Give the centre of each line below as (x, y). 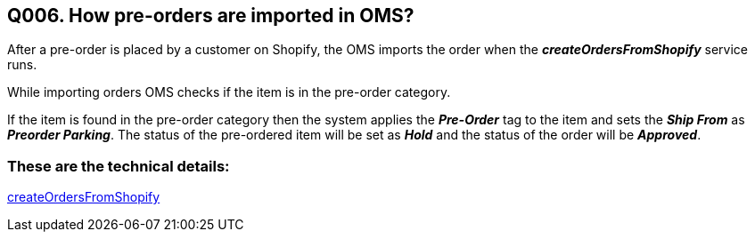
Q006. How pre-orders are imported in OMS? (211, 16)
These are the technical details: (119, 166)
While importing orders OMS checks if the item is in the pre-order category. (229, 92)
